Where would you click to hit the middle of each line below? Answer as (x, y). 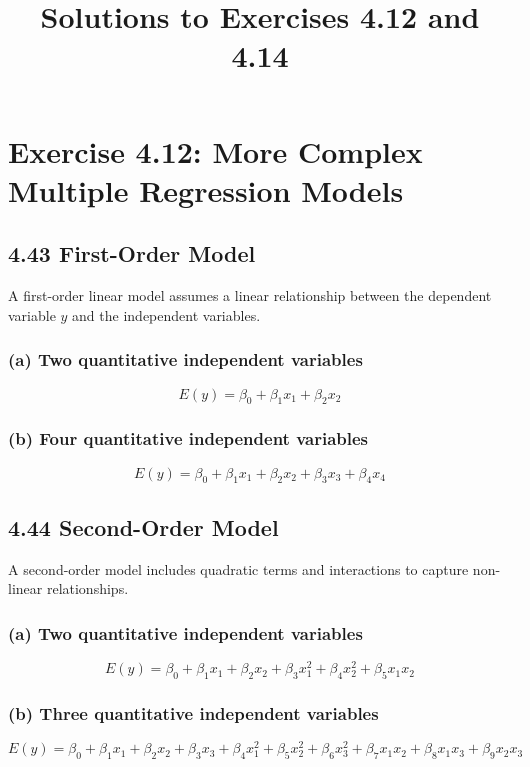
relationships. (87, 588)
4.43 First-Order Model (132, 253)
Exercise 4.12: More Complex (215, 150)
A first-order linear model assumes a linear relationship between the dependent (250, 295)
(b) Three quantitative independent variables (193, 712)
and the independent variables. (166, 314)
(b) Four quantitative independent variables (188, 438)
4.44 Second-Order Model (143, 526)
